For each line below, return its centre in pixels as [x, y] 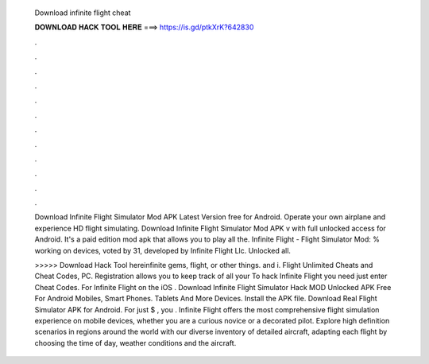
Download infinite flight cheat [83, 13]
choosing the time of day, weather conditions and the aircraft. [135, 343]
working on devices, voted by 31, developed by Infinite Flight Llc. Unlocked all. [163, 250]
